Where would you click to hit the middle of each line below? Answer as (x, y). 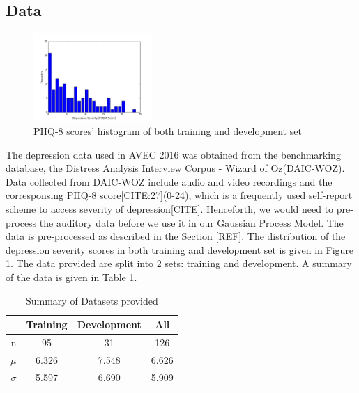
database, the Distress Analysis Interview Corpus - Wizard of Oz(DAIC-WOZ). (175, 168)
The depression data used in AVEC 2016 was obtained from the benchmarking (173, 154)
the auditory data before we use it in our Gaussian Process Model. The (191, 222)
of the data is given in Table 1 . (71, 276)
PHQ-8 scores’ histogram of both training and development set (168, 130)
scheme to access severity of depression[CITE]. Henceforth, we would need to (170, 208)
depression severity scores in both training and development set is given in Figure (180, 249)
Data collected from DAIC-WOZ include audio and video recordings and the (169, 181)
